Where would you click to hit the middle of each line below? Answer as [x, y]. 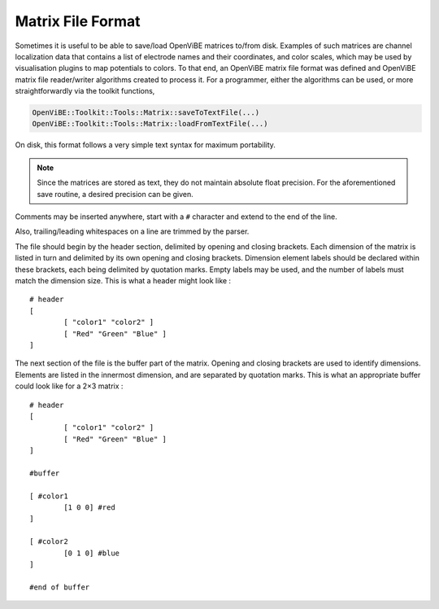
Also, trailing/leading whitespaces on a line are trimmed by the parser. [132, 231]
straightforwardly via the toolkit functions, [85, 91]
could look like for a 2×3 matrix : [69, 386]
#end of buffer [60, 587]
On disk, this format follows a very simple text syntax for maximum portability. [146, 145]
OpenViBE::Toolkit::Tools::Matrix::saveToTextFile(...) [146, 113]
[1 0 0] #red [89, 508]
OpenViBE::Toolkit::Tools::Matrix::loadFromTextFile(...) [150, 124]
